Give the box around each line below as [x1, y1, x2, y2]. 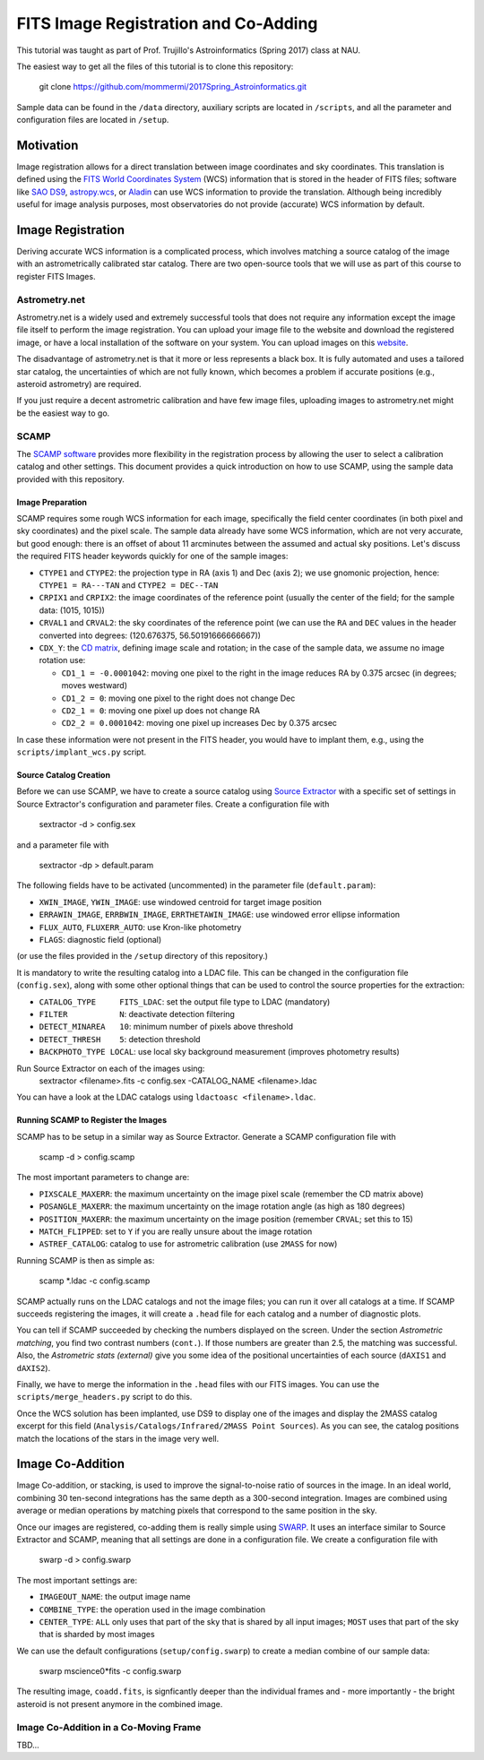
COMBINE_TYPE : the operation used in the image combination [39, 1604, 266, 1615]
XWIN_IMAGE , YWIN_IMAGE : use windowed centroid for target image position [39, 896, 323, 907]
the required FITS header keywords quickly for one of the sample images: [16, 551, 289, 562]
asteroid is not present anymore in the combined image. [16, 1698, 223, 1709]
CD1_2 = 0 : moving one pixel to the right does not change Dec [61, 693, 296, 703]
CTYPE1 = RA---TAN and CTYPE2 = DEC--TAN [39, 580, 219, 591]
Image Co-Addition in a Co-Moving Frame [16, 1721, 202, 1733]
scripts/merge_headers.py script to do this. [16, 1392, 193, 1402]
